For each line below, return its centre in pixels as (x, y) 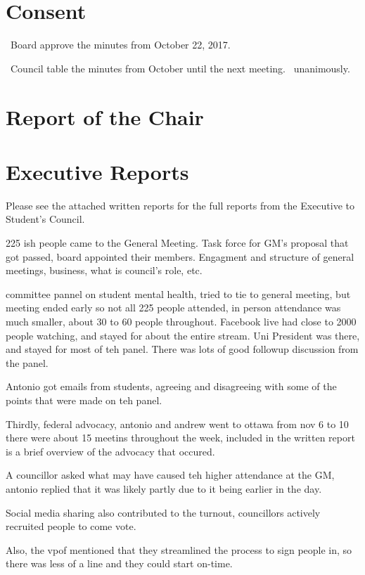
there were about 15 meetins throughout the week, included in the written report (180, 438)
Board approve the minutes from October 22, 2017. (120, 45)
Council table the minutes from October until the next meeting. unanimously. (180, 68)
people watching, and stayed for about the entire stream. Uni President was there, (183, 335)
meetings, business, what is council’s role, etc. (104, 270)
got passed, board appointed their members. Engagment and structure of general (180, 256)
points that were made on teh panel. (84, 400)
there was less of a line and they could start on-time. (119, 563)
